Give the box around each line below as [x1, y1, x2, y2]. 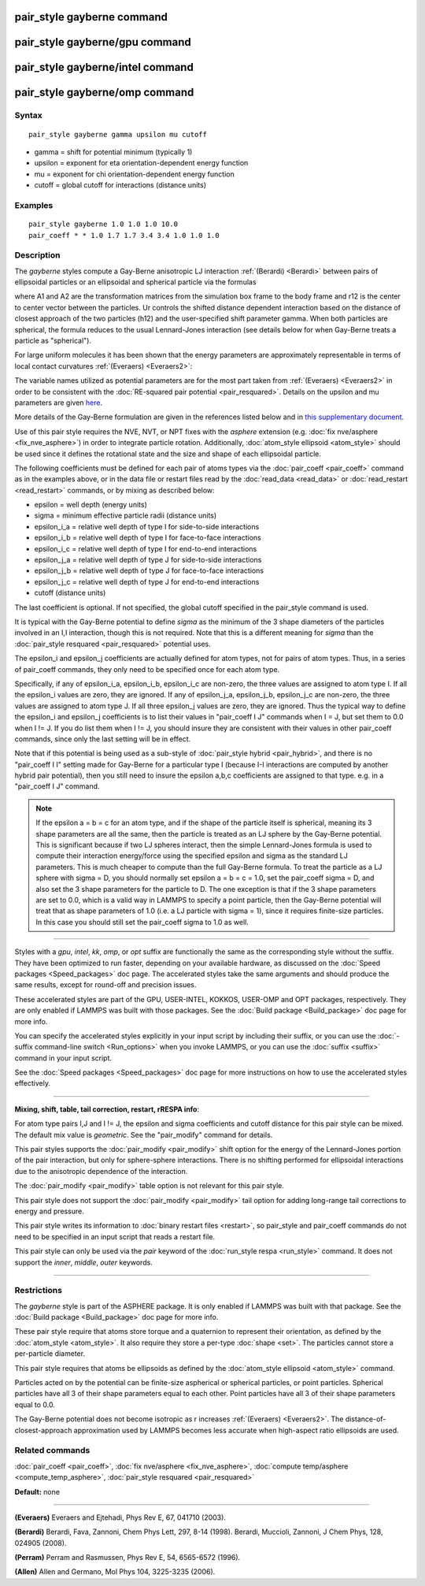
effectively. [14, 1079, 51, 1088]
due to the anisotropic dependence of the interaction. [14, 1166, 188, 1176]
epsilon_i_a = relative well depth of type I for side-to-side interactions [34, 522, 260, 531]
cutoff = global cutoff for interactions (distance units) [34, 180, 207, 190]
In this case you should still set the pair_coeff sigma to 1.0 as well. [35, 917, 249, 927]
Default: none [14, 1487, 61, 1496]
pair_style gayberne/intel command [14, 61, 194, 74]
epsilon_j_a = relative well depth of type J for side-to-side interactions [34, 555, 262, 565]
